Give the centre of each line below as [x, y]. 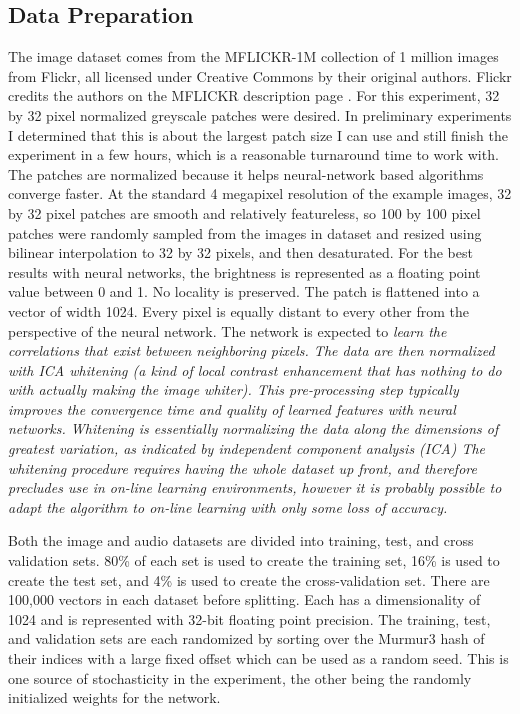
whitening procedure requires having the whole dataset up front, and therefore [242, 467]
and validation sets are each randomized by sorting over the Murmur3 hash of [246, 638]
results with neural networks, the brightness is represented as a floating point [244, 271]
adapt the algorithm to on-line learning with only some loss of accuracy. [228, 506]
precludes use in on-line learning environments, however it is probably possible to [255, 487]
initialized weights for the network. [114, 697]
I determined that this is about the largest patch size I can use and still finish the [258, 134]
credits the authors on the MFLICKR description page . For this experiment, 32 [254, 95]
